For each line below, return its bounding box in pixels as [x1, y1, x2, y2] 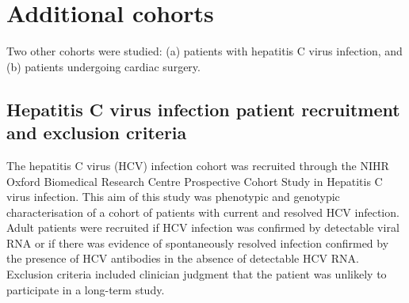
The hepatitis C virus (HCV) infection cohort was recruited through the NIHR [6, 157, 389, 173]
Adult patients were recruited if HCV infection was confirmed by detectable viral [6, 219, 399, 236]
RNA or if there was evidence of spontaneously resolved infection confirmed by [6, 234, 389, 251]
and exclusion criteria [6, 120, 187, 145]
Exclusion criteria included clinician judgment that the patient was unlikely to [6, 266, 387, 282]
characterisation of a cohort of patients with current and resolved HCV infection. [6, 203, 399, 220]
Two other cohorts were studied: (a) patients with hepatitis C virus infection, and [6, 43, 403, 59]
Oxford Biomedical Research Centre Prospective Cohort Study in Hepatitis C [6, 172, 383, 189]
